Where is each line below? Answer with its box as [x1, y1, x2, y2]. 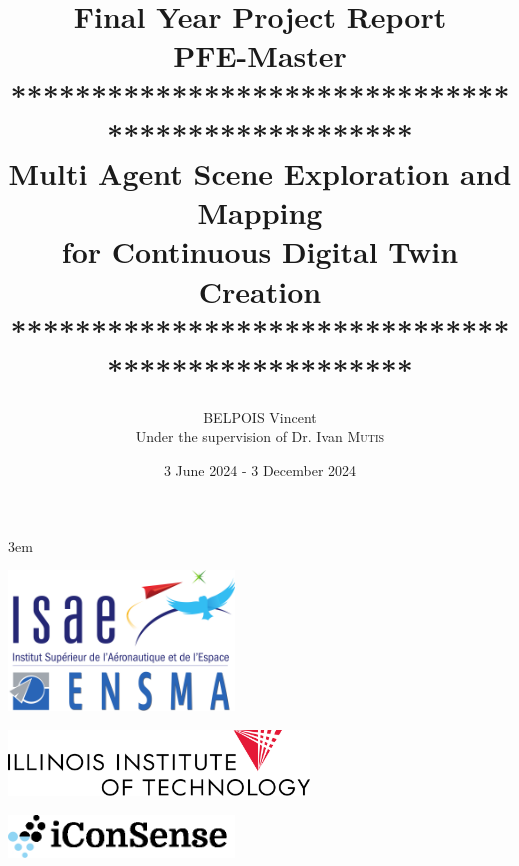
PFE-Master [173, 35, 347, 76]
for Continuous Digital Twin [61, 231, 459, 272]
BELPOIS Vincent [203, 406, 317, 427]
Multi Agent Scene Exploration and [8, 152, 512, 193]
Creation [198, 270, 322, 311]
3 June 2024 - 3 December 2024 [163, 460, 357, 480]
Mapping [197, 192, 323, 233]
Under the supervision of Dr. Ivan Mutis [135, 426, 385, 447]
